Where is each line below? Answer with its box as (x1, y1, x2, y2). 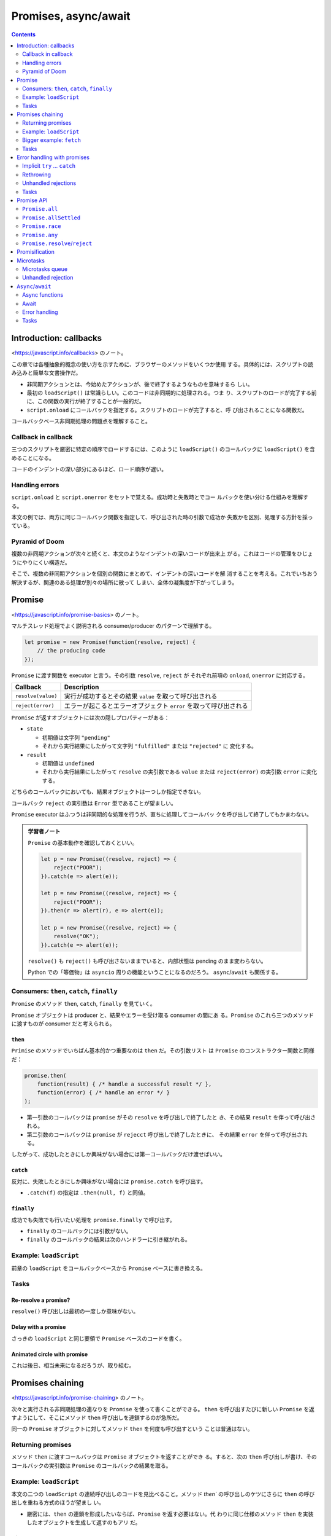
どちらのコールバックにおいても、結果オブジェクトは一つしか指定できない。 (11, 788, 205, 796)
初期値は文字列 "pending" (42, 734, 110, 741)
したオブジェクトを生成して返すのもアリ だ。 (26, 1519, 141, 1526)
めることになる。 (11, 454, 55, 461)
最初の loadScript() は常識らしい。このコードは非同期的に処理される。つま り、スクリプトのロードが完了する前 (26, 389, 317, 396)
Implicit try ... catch (22, 162, 76, 170)
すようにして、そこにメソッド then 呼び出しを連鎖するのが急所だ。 (11, 1414, 183, 1421)
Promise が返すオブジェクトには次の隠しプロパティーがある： (11, 714, 170, 721)
